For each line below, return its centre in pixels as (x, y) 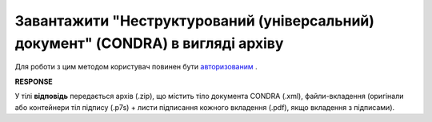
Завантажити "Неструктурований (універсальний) (195, 21)
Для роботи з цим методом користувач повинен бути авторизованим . (136, 67)
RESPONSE (34, 81)
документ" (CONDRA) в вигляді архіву (149, 43)
